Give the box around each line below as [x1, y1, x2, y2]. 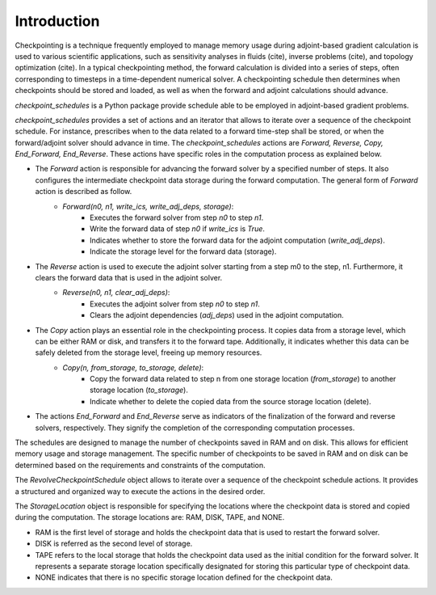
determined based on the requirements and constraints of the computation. [15, 460, 266, 470]
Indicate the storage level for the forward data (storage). [90, 247, 277, 256]
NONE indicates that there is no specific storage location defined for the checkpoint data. [35, 572, 333, 582]
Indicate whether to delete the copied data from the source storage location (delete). [90, 396, 371, 406]
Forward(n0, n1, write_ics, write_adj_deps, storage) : [62, 201, 234, 211]
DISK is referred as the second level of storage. [35, 538, 193, 549]
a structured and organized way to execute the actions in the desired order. [15, 486, 266, 496]
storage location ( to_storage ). [90, 385, 189, 395]
